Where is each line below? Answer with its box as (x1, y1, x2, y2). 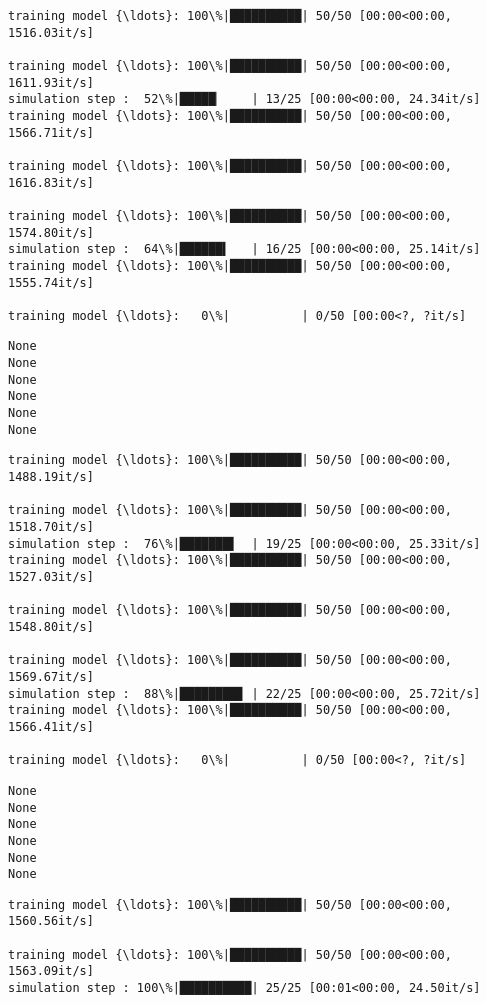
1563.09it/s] (8, 964, 94, 979)
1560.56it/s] (8, 914, 94, 929)
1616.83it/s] (8, 175, 94, 190)
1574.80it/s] (8, 225, 94, 240)
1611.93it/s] (8, 75, 94, 90)
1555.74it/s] (8, 275, 94, 290)
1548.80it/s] (8, 619, 94, 634)
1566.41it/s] (8, 719, 94, 734)
